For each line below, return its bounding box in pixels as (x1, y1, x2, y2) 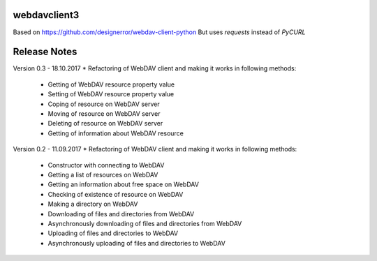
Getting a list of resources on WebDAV (47, 170, 158, 179)
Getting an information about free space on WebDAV (47, 180, 199, 188)
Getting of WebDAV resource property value (47, 80, 175, 89)
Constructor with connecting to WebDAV (47, 161, 165, 169)
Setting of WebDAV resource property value (47, 90, 175, 98)
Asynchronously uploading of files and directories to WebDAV (47, 239, 226, 247)
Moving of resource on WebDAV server (47, 109, 161, 118)
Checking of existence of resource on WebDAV (47, 190, 184, 198)
